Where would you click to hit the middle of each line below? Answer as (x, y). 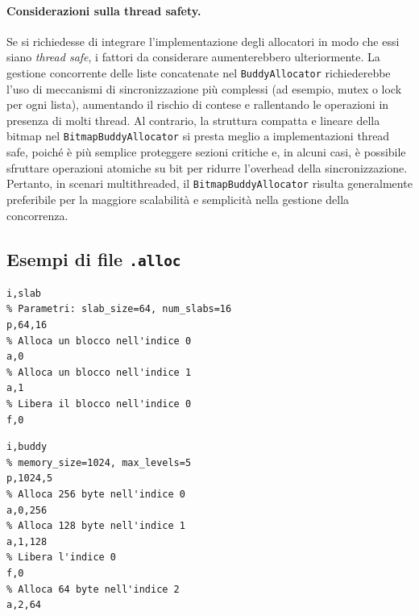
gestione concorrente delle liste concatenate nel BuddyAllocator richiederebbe (199, 72)
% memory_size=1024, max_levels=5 (99, 462)
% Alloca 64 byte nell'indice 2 (93, 589)
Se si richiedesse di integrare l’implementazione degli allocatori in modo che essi (203, 41)
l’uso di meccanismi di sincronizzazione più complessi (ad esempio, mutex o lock (204, 88)
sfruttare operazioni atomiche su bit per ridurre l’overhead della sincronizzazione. (207, 167)
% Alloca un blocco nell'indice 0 (99, 341)
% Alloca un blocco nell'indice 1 (99, 372)
